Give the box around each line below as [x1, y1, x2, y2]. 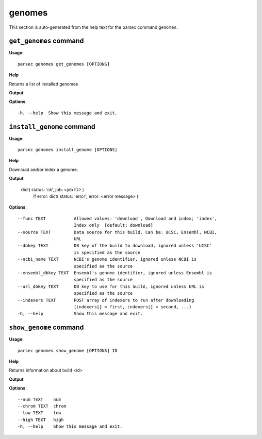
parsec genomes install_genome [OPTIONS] [17, 147, 117, 152]
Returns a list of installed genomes [9, 81, 79, 87]
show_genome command [9, 323, 84, 332]
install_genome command [9, 122, 96, 131]
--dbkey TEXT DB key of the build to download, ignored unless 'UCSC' [17, 243, 212, 249]
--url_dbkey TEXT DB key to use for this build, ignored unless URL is [17, 284, 205, 289]
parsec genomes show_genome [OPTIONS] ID [17, 348, 117, 353]
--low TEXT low [17, 410, 62, 416]
